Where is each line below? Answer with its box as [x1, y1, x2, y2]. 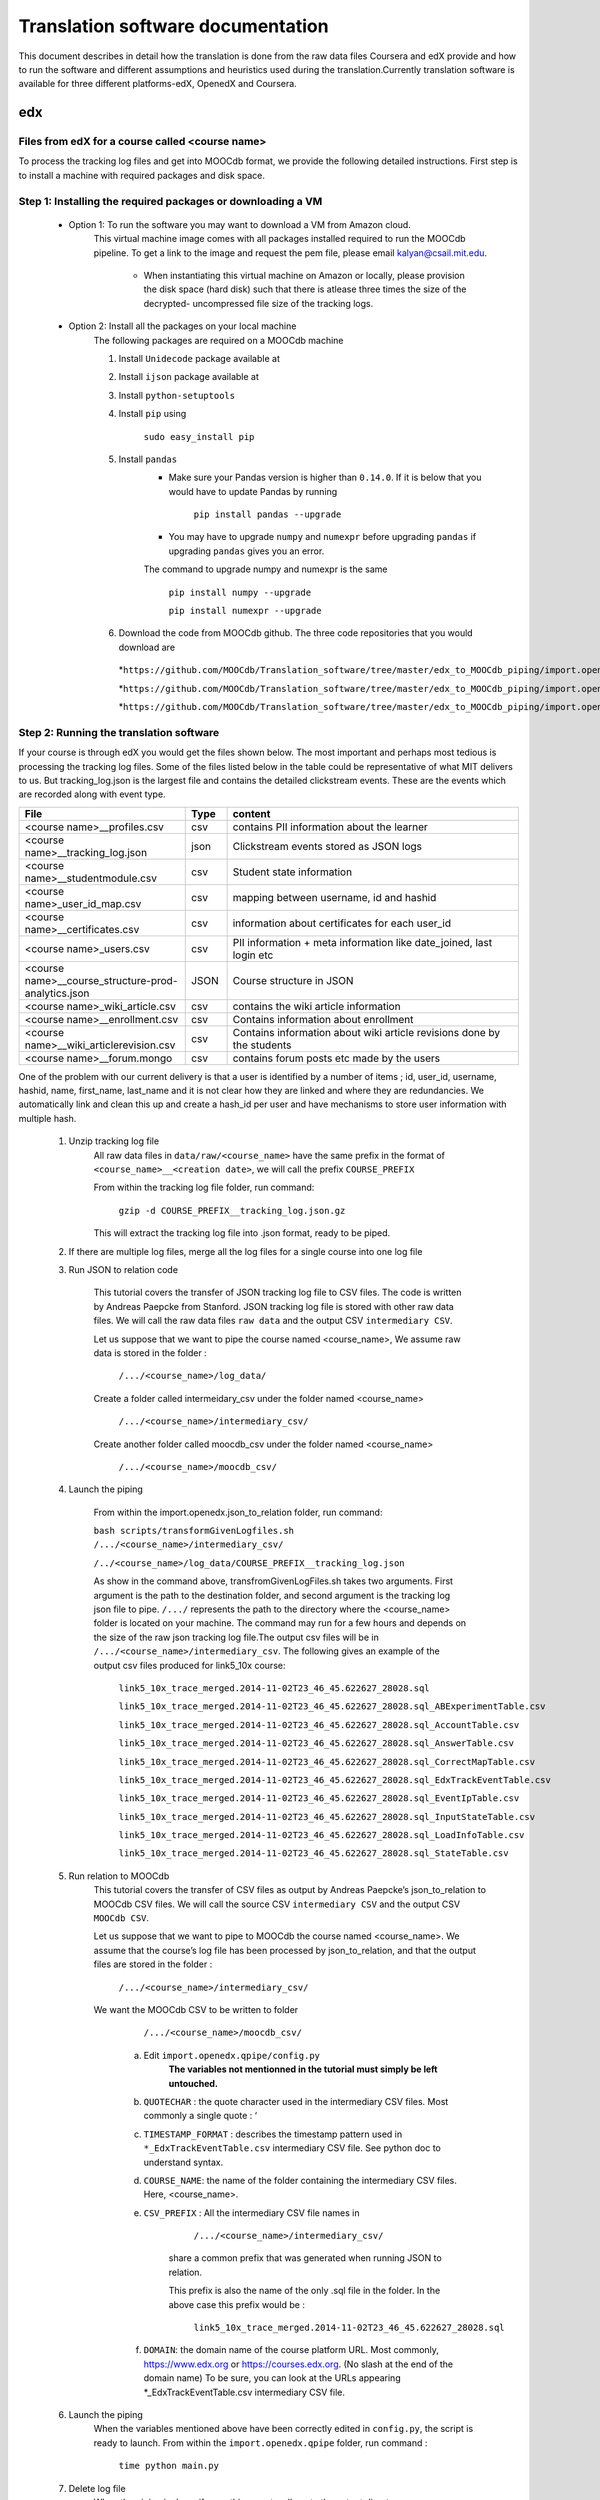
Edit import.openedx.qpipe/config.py [143, 2049, 320, 2061]
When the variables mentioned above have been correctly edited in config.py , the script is [93, 2423, 474, 2435]
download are [118, 641, 175, 653]
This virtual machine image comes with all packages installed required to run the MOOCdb [93, 233, 466, 245]
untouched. [168, 2077, 219, 2089]
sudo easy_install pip [143, 431, 255, 442]
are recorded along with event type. [18, 788, 166, 800]
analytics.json [24, 986, 90, 1000]
